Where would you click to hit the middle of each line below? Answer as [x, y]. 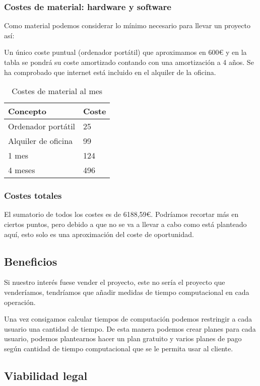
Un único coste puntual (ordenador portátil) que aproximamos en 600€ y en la [125, 52]
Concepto [27, 111]
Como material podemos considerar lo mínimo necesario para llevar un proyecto [127, 25]
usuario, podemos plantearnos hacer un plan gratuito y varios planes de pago [123, 338]
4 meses [22, 170]
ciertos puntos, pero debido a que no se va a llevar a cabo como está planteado [125, 224]
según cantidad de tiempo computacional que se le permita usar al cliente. [119, 348]
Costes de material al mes [57, 91]
